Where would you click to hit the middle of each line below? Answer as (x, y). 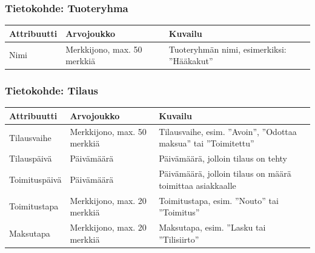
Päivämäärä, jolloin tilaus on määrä (225, 173)
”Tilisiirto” (179, 239)
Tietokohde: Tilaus (52, 90)
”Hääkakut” (191, 61)
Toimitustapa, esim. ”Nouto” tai (219, 200)
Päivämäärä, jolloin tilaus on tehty (223, 158)
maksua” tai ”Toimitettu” (207, 143)
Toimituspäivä (35, 179)
